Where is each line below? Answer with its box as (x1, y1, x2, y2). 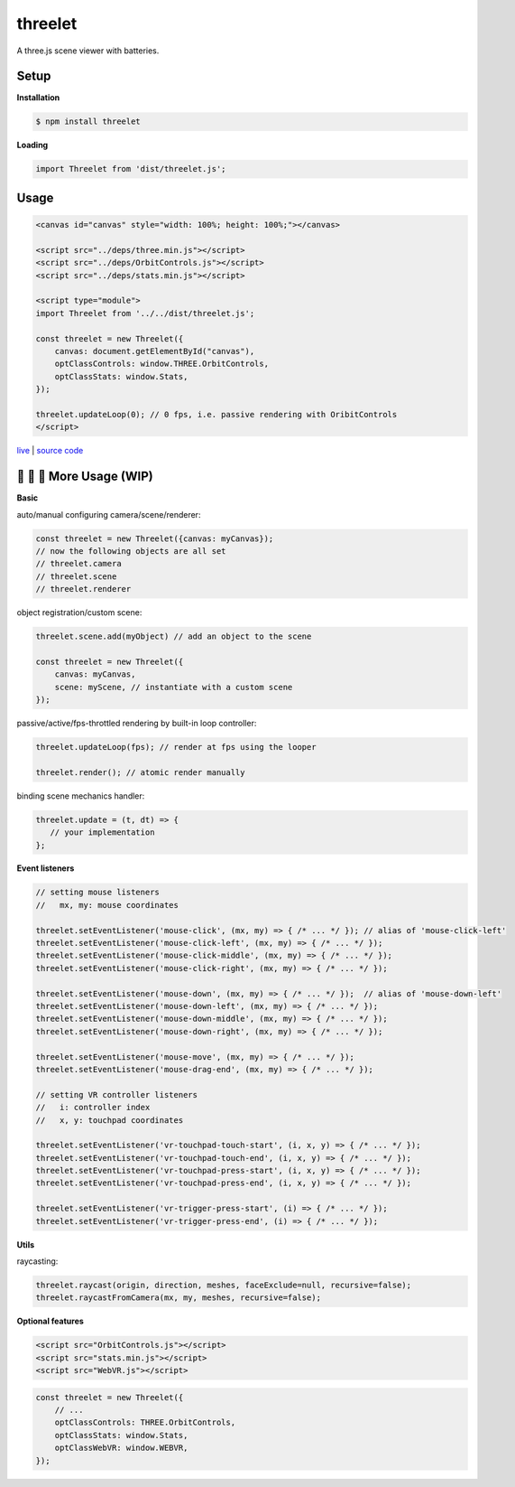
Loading (16, 140, 49, 151)
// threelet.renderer (35, 584, 132, 594)
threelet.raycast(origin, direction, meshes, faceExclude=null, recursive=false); (35, 1279, 412, 1290)
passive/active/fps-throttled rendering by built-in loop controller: (16, 717, 257, 728)
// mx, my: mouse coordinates (35, 900, 179, 910)
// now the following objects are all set (35, 546, 226, 556)
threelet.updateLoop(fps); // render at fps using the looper (35, 742, 317, 752)
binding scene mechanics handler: (16, 790, 145, 801)
